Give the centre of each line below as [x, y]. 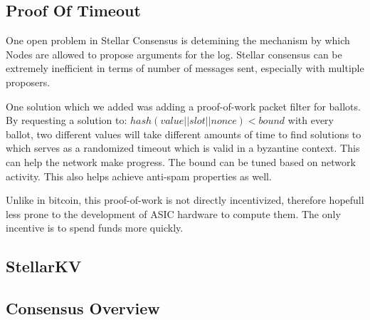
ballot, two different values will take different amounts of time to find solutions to [184, 134]
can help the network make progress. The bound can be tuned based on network [181, 161]
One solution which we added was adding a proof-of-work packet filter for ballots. [183, 106]
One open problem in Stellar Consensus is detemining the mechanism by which [178, 40]
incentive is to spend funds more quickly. [95, 228]
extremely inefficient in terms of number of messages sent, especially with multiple [185, 68]
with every [311, 120]
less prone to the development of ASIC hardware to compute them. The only [173, 213]
